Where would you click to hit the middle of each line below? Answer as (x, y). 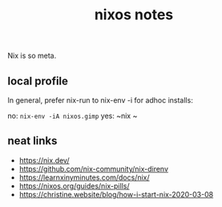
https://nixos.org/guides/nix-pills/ (74, 185)
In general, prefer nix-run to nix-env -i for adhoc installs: (100, 100)
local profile (38, 81)
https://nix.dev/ (44, 160)
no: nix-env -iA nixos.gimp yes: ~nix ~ (73, 116)
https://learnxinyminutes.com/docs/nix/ (84, 177)
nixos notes (134, 15)
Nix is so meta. (32, 56)
